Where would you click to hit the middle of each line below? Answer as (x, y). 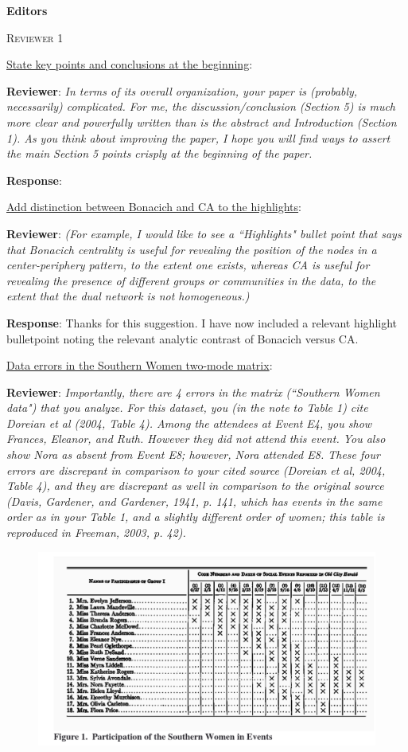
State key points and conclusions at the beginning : (130, 64)
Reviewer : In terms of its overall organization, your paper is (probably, (182, 90)
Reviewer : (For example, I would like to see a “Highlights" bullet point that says (204, 233)
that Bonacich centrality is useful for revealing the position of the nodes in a (192, 249)
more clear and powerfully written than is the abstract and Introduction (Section (202, 121)
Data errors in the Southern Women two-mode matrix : (140, 365)
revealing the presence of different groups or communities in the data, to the (191, 280)
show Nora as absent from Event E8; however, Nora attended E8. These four (193, 454)
